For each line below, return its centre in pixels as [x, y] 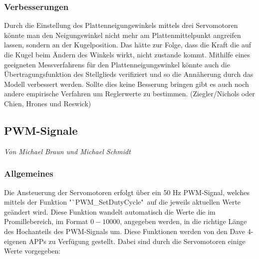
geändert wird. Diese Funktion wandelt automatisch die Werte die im [110, 211]
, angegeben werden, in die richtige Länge [183, 221]
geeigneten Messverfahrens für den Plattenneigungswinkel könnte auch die [117, 64]
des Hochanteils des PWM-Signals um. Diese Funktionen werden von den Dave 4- [129, 231]
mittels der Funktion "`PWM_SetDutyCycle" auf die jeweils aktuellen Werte [123, 202]
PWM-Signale [41, 130]
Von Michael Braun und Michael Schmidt [67, 151]
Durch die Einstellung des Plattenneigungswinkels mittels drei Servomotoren [121, 25]
